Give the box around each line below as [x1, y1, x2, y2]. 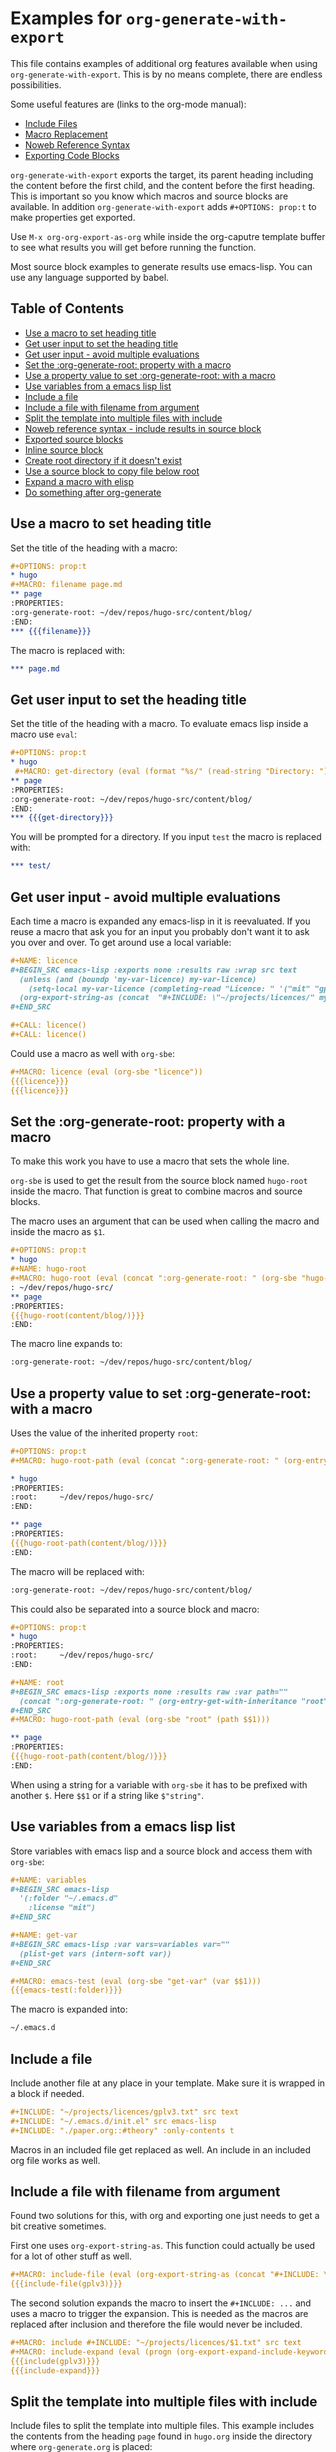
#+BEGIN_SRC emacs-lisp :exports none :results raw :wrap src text [10, 965, 298, 975]
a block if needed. [10, 2087, 85, 2099]
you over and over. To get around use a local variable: [10, 936, 232, 948]
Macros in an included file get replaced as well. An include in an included [10, 2143, 312, 2156]
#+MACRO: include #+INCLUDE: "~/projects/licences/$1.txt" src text [10, 2338, 302, 2348]
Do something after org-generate [24, 486, 162, 498]
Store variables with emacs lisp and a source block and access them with [10, 1845, 313, 1857]
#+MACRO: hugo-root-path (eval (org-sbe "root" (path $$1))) [10, 1715, 271, 1725]
